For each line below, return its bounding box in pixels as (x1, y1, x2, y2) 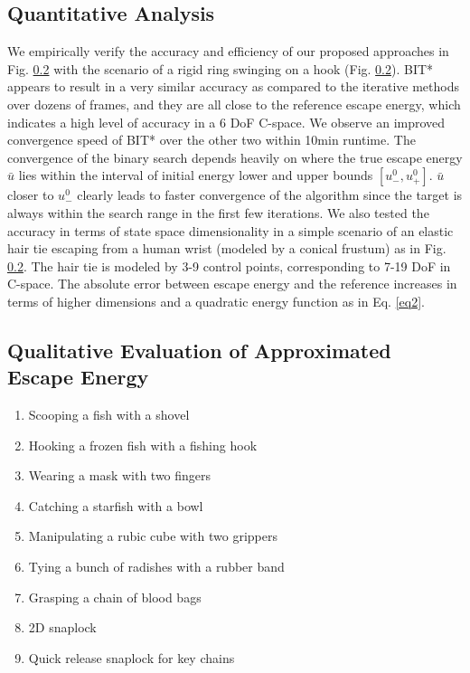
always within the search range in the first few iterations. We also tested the (7, 203, 429, 222)
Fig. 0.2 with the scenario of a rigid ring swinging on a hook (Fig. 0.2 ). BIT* (7, 59, 434, 78)
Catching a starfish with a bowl (28, 496, 203, 515)
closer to (7, 185, 54, 204)
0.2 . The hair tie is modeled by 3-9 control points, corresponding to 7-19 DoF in (7, 256, 451, 275)
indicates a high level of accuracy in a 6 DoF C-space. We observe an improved (7, 112, 446, 131)
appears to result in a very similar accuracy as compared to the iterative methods (7, 77, 459, 96)
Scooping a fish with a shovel (28, 405, 190, 424)
